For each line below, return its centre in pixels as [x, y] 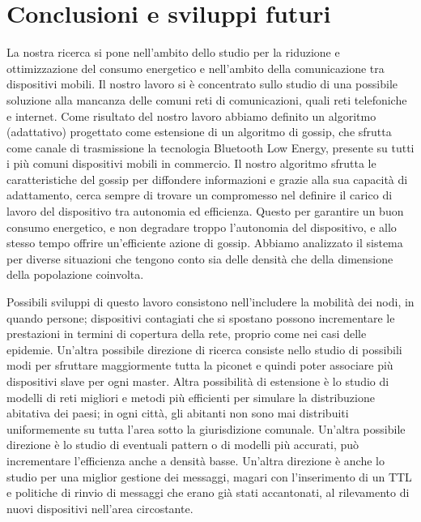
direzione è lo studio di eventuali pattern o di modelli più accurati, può [183, 445]
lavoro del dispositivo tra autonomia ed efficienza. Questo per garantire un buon [205, 211]
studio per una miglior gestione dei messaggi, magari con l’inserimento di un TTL [209, 476]
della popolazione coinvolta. [75, 274]
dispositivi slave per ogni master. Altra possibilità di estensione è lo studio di [198, 381]
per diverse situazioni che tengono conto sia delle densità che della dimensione [200, 258]
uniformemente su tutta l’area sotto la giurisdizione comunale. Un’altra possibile [206, 428]
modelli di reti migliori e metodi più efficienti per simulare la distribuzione [191, 397]
